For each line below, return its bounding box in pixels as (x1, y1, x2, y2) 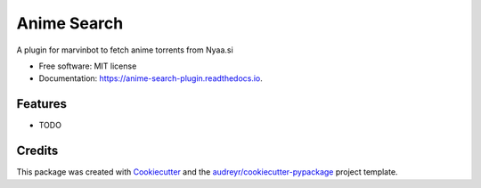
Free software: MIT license (38, 61, 137, 71)
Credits (16, 143, 59, 159)
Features (16, 96, 67, 111)
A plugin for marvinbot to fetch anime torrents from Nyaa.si (16, 45, 233, 55)
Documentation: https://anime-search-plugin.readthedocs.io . (38, 73, 263, 84)
